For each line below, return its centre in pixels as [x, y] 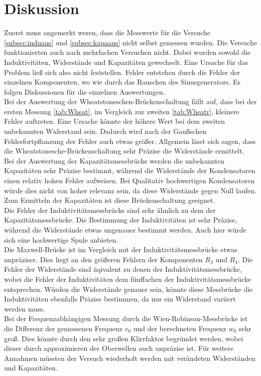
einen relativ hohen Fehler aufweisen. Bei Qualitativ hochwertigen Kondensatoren [129, 180]
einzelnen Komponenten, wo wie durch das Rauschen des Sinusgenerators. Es [122, 82]
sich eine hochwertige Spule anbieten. [61, 239]
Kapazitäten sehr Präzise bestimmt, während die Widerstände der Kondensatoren [130, 170]
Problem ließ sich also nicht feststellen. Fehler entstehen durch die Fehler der [122, 72]
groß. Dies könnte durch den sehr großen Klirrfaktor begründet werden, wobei [124, 338]
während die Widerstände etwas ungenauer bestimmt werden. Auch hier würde [125, 230]
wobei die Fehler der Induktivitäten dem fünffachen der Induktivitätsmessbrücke [128, 279]
